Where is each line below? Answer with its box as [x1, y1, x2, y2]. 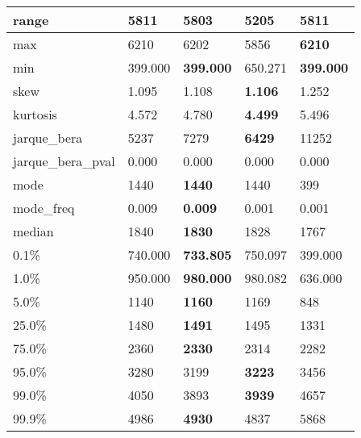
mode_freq [13, 198, 75, 217]
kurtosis [13, 105, 57, 123]
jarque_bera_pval [13, 152, 115, 170]
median [13, 222, 54, 240]
